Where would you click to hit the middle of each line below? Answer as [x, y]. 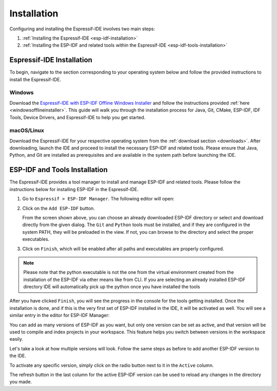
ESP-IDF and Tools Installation [58, 170]
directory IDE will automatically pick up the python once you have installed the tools [112, 287]
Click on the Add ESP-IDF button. [58, 208]
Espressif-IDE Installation [51, 60]
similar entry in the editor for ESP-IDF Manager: [60, 315]
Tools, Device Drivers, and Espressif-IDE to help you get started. [77, 117]
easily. [16, 339]
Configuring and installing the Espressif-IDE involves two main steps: [82, 29]
